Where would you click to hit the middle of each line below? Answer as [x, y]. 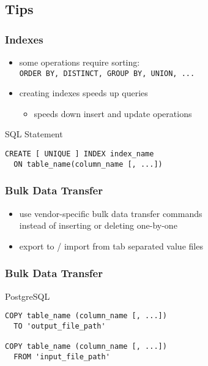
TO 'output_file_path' [60, 326]
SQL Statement [34, 134]
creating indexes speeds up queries [84, 93]
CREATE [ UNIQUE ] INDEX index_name [80, 154]
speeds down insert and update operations [113, 113]
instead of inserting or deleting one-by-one [98, 225]
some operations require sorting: [80, 62]
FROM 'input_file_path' [62, 356]
